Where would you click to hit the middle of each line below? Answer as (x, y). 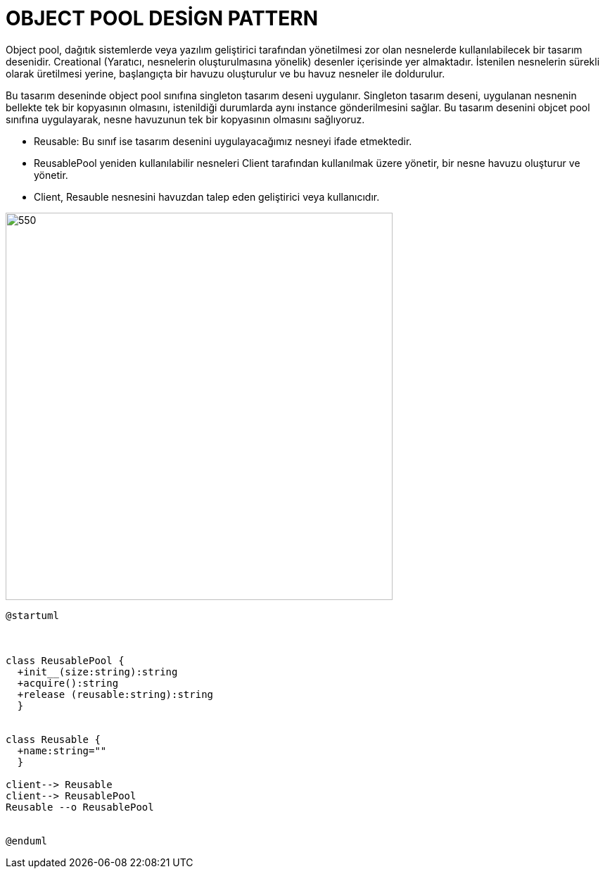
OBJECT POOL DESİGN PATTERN (162, 18)
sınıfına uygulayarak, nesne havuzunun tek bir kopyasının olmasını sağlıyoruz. (185, 119)
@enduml (27, 841)
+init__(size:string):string (97, 672)
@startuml (32, 615)
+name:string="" (62, 750)
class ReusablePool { (65, 660)
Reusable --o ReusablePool (80, 807)
